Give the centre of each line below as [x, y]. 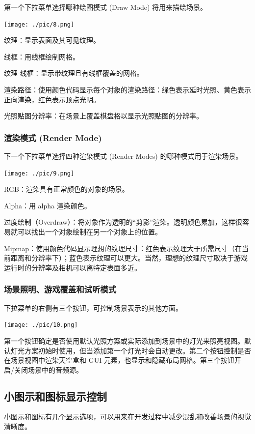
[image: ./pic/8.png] [39, 24]
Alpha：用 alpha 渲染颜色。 [48, 205]
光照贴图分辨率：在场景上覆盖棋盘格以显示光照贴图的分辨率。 [103, 116]
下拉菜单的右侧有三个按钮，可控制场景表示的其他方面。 [93, 307]
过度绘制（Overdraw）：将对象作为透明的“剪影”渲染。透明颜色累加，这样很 [123, 222]
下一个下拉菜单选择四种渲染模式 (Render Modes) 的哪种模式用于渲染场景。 [123, 156]
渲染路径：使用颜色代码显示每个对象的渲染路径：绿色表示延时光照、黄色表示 [127, 90]
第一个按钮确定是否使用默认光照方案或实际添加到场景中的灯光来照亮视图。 [124, 340]
